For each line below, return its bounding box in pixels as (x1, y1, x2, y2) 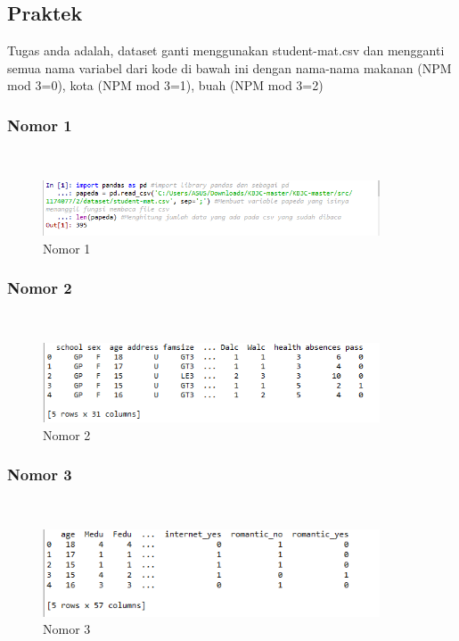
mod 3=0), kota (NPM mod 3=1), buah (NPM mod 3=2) (7, 76, 324, 95)
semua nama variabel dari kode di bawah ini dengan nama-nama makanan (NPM (7, 58, 452, 77)
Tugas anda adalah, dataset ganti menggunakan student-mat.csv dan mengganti (7, 41, 445, 60)
